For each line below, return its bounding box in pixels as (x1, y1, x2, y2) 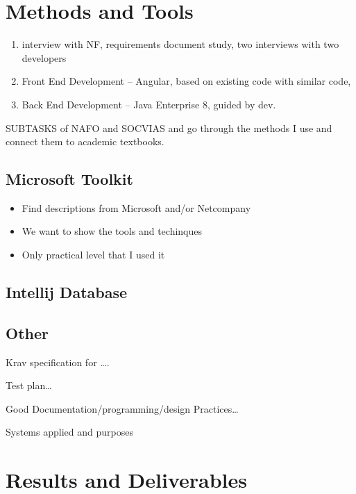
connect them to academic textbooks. (6, 134, 164, 149)
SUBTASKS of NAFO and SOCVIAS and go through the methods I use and (6, 120, 332, 135)
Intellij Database (6, 281, 128, 303)
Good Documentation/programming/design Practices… (6, 401, 239, 415)
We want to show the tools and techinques (22, 224, 203, 238)
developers (22, 50, 67, 65)
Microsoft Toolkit (6, 168, 133, 190)
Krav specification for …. (6, 354, 110, 369)
